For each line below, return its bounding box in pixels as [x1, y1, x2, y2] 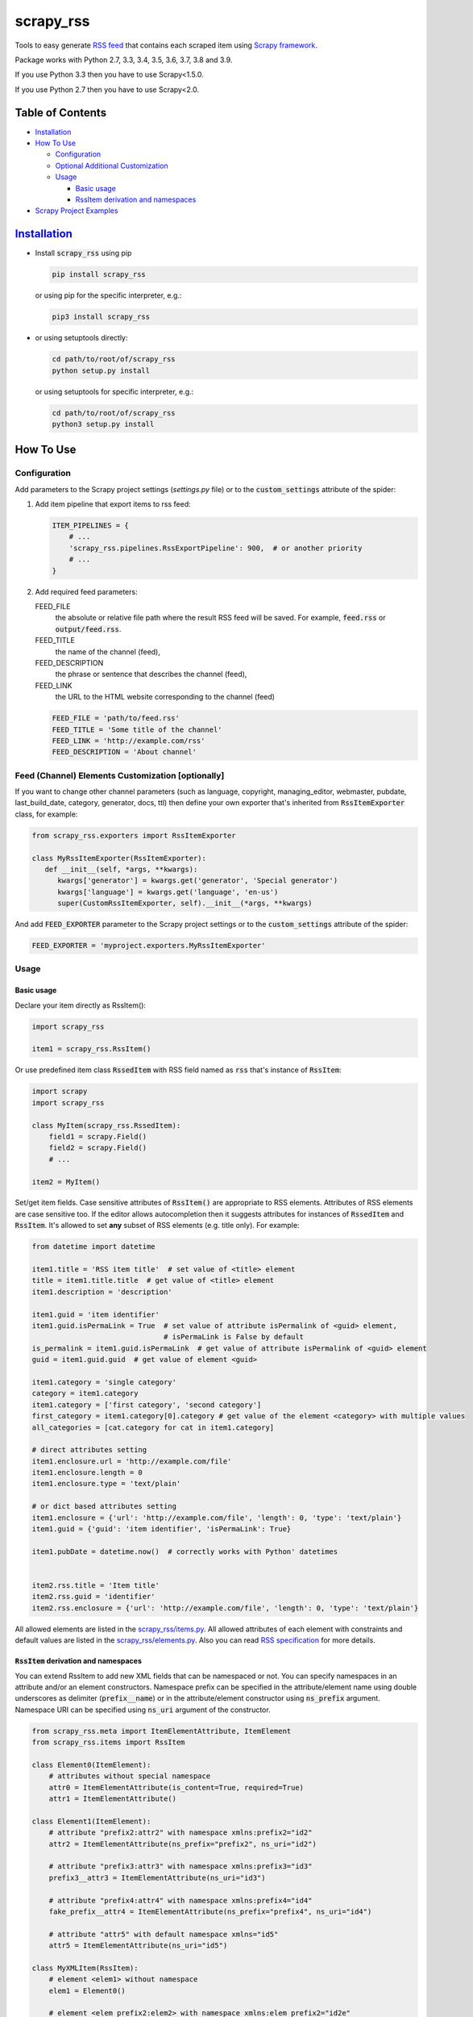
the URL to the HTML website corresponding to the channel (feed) [55, 692, 276, 702]
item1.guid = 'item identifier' [31, 1309, 160, 1319]
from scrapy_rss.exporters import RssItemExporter [31, 831, 237, 840]
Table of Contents [15, 106, 107, 119]
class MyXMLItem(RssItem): [31, 1963, 139, 1973]
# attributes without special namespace [48, 1772, 211, 1781]
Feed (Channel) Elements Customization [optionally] [15, 770, 225, 781]
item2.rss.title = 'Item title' [31, 1581, 160, 1589]
